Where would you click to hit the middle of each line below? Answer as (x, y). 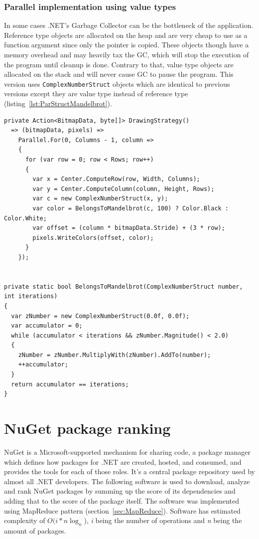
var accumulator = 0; (47, 326)
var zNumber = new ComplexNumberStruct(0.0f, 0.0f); (100, 316)
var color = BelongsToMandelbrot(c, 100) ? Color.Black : (131, 208)
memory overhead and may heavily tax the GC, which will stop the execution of (127, 54)
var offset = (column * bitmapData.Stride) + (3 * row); (129, 228)
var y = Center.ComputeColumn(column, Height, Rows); (124, 189)
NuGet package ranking (87, 428)
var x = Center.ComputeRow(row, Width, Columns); (116, 179)
